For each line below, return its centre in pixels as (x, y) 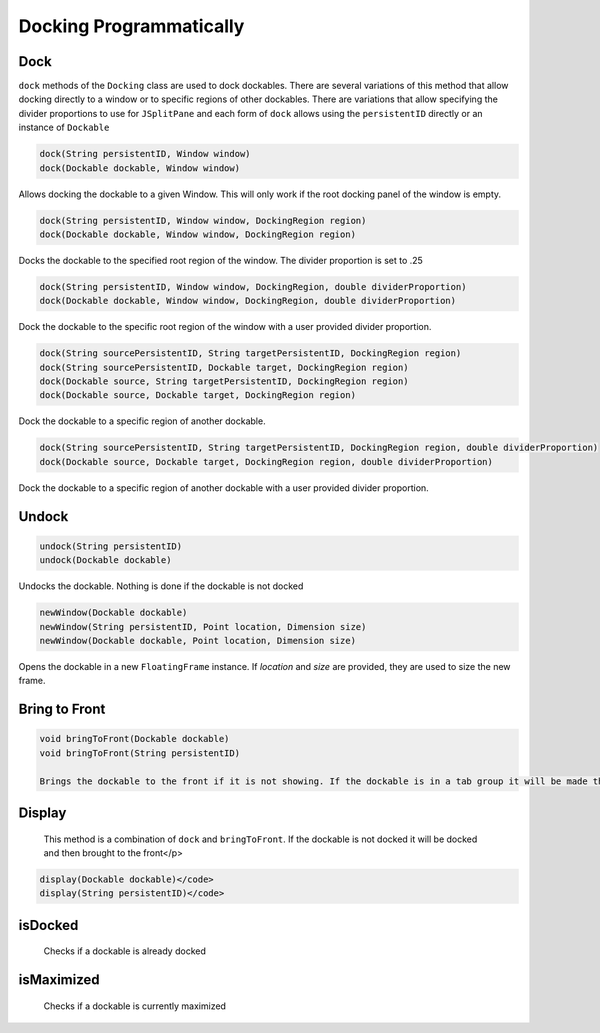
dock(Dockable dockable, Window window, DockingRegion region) (198, 234)
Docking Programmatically (131, 26)
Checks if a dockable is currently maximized (135, 1006)
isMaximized (59, 980)
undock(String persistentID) (111, 546)
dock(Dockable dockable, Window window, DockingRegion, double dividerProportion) (248, 301)
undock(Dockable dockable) (105, 560)
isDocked (48, 925)
